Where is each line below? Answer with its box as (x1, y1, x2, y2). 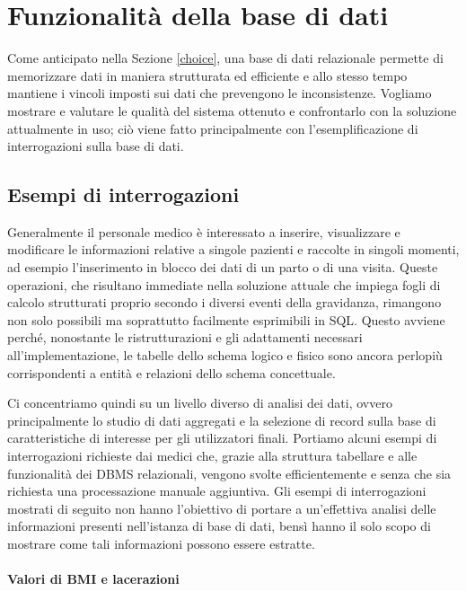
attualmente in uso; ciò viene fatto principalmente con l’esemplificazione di (7, 119, 418, 137)
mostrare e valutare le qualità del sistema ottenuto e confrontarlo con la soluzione (7, 101, 457, 119)
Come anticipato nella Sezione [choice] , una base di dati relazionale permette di (7, 49, 444, 67)
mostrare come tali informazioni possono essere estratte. (7, 534, 315, 552)
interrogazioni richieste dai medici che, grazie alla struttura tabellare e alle (7, 446, 418, 465)
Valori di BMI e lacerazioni (7, 569, 180, 588)
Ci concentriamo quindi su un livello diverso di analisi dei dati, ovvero (7, 393, 392, 412)
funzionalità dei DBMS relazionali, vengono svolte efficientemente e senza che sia (7, 463, 452, 482)
